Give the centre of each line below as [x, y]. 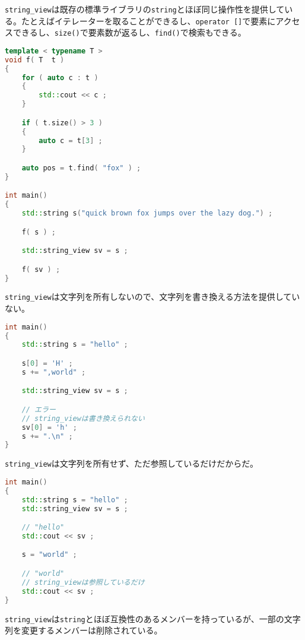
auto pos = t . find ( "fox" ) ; [81, 168]
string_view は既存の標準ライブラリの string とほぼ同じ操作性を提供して [145, 9]
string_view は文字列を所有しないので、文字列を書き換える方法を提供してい [152, 297]
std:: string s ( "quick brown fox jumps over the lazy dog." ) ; [147, 213]
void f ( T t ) [35, 60]
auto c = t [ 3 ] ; [71, 140]
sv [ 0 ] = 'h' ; [49, 427]
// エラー [39, 409]
